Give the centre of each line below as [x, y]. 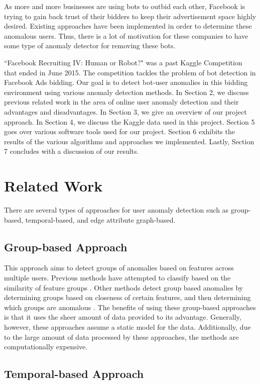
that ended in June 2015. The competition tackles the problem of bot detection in [130, 72]
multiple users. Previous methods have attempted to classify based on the [117, 278]
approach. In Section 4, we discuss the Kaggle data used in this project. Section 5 [129, 121]
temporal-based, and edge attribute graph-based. [100, 219]
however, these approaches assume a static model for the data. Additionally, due [127, 326]
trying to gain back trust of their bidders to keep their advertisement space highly [130, 16]
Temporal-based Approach [74, 374]
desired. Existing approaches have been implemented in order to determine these [128, 26]
